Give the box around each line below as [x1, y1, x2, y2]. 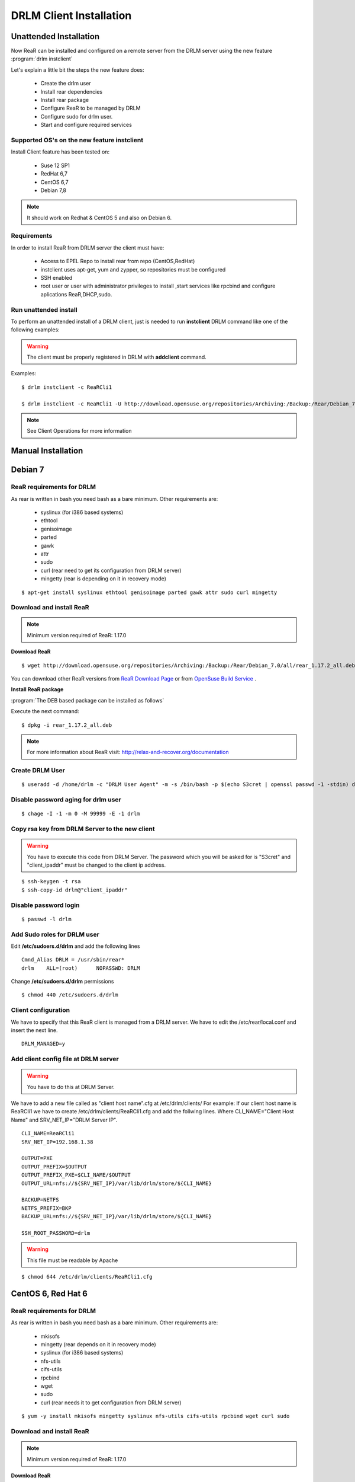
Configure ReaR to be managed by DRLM [40, 104, 141, 112]
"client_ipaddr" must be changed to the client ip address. [27, 861, 166, 868]
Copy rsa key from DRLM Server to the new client [11, 825, 155, 833]
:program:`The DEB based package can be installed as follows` [11, 697, 164, 704]
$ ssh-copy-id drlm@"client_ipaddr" [21, 886, 128, 893]
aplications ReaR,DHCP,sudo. [40, 290, 112, 298]
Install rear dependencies [40, 88, 103, 95]
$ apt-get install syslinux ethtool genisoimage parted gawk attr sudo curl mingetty [21, 589, 277, 596]
